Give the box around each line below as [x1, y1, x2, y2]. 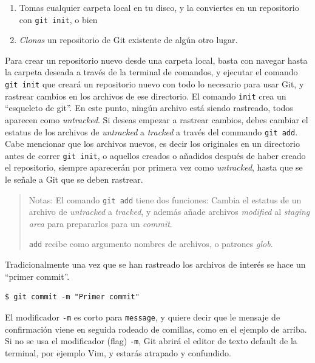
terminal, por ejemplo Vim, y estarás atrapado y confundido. [5, 346, 231, 359]
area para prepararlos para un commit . [29, 217, 172, 229]
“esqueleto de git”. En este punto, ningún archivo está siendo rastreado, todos [5, 101, 293, 114]
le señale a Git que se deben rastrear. [5, 173, 143, 186]
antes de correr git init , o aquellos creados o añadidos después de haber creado [5, 149, 306, 161]
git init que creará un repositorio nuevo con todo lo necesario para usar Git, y [5, 78, 304, 90]
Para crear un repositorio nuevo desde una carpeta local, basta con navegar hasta [5, 53, 308, 66]
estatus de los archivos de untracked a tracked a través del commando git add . [5, 125, 298, 138]
